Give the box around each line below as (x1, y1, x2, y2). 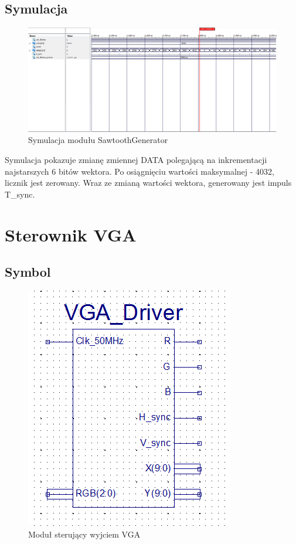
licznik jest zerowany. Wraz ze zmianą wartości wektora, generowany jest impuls (5, 176, 292, 189)
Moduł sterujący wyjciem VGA (28, 528, 141, 540)
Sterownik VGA (5, 222, 137, 246)
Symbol (5, 263, 51, 281)
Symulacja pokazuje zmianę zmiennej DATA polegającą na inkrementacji (5, 154, 267, 166)
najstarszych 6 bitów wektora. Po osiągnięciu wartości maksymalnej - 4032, (5, 165, 274, 177)
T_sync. (5, 188, 35, 200)
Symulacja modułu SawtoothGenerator (28, 134, 168, 146)
